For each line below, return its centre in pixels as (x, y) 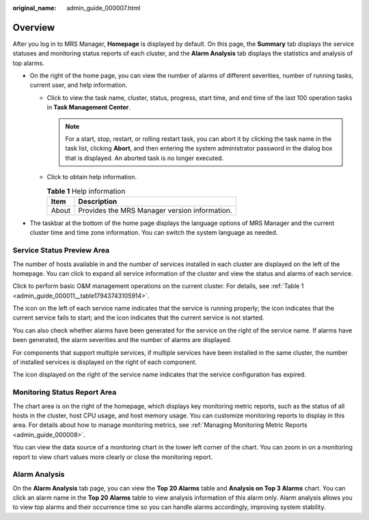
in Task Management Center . (89, 107)
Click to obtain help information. (92, 177)
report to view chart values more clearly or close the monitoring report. (113, 457)
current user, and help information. (79, 85)
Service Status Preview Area (61, 250)
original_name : (35, 8)
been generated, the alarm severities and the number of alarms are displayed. (122, 340)
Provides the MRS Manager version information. (155, 210)
